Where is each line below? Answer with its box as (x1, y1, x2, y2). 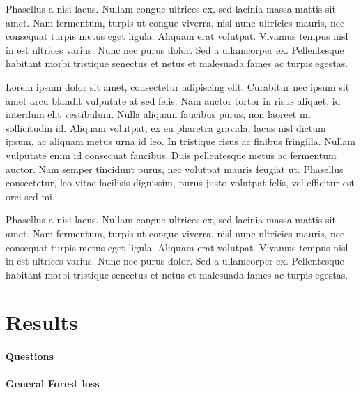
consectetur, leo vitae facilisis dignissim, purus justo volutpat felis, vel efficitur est (6, 175, 355, 190)
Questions (6, 349, 54, 364)
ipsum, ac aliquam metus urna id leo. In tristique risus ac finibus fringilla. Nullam (6, 134, 355, 149)
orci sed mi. (6, 188, 55, 203)
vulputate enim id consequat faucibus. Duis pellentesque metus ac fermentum (6, 147, 337, 162)
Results (6, 308, 78, 336)
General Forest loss (6, 376, 100, 391)
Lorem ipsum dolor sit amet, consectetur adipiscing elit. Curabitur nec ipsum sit (6, 79, 350, 94)
